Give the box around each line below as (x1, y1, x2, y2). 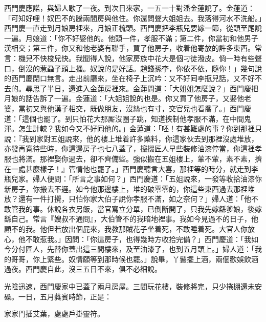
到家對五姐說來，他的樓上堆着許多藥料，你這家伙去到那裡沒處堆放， (29, 133, 258, 144)
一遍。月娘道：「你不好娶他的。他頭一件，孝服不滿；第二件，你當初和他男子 (4, 32, 258, 43)
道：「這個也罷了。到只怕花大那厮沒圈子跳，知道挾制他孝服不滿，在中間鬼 (4, 113, 251, 124)
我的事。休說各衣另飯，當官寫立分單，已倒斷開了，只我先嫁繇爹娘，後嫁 (18, 203, 262, 214)
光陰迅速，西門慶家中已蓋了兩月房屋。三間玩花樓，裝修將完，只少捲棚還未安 (4, 281, 262, 292)
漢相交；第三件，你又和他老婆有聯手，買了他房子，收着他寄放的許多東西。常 (4, 43, 262, 53)
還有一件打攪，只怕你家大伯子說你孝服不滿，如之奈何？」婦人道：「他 (18, 193, 251, 204)
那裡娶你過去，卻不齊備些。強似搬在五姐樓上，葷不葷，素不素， (39, 153, 255, 164)
